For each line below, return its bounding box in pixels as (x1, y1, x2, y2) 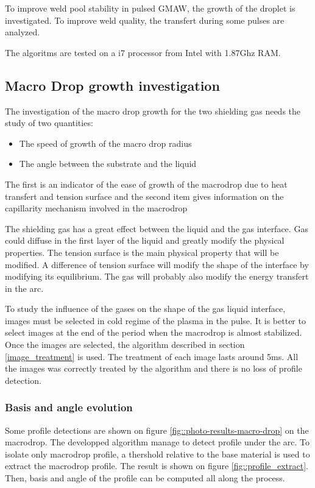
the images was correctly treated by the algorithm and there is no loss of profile (5, 362, 302, 375)
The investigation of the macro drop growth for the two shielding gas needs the (5, 104, 301, 117)
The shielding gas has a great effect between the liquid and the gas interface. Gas (5, 222, 308, 235)
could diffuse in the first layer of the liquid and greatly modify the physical (5, 234, 285, 247)
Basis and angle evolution (5, 400, 133, 415)
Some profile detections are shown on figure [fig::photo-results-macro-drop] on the (5, 423, 309, 436)
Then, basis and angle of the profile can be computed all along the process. (5, 472, 285, 484)
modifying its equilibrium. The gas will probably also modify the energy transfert (5, 270, 309, 283)
